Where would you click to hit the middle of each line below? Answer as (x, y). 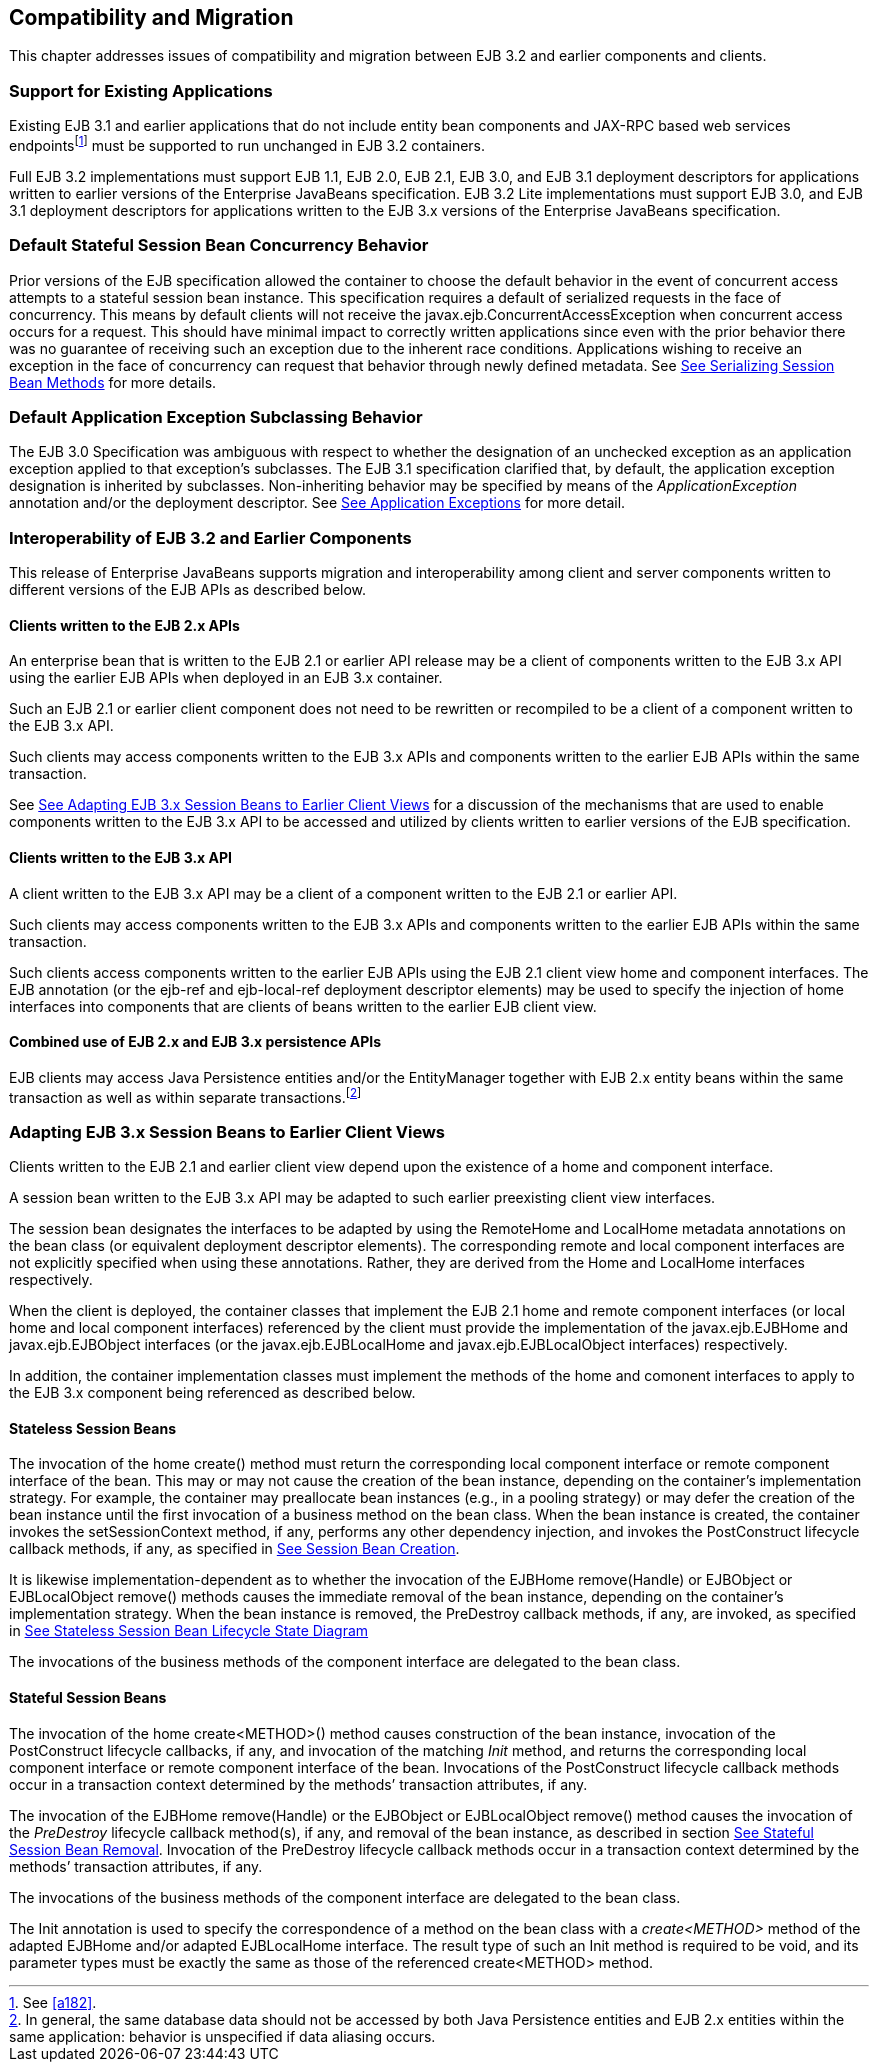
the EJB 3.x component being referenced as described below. (212, 1393)
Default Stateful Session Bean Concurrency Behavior (219, 245)
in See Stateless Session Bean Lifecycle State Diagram (189, 1631)
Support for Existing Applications (141, 90)
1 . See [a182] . (53, 2002)
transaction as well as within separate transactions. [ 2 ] (185, 1095)
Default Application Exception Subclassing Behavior (216, 416)
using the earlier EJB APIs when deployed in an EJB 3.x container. (226, 678)
